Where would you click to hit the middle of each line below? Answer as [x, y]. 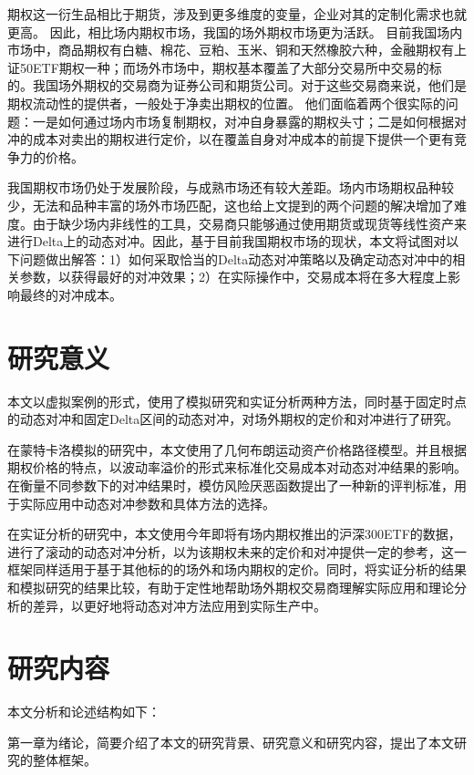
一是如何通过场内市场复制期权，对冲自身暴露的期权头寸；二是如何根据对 [249, 121]
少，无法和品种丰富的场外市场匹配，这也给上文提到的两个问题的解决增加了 [231, 205]
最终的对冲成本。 [71, 294]
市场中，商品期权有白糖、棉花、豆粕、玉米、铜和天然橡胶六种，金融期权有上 [237, 50]
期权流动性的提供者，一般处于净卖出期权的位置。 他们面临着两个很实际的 [227, 103]
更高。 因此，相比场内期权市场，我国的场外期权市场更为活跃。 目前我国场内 [235, 31]
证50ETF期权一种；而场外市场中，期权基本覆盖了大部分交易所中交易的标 [225, 67]
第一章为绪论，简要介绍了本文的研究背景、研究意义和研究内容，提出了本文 [231, 742]
